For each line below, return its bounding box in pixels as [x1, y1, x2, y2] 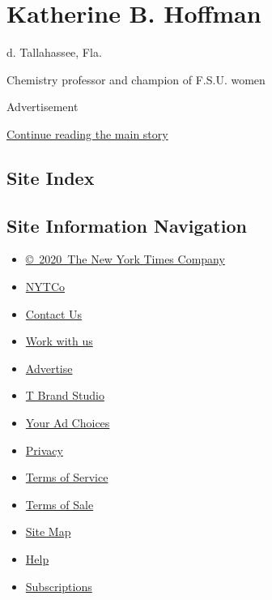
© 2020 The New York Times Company [25, 251, 225, 268]
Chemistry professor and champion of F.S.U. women [6, 71, 266, 88]
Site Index [6, 165, 95, 190]
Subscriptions [25, 577, 92, 594]
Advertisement [6, 98, 79, 115]
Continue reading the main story [6, 125, 168, 142]
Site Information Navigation [6, 212, 247, 238]
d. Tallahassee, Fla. [6, 44, 102, 61]
